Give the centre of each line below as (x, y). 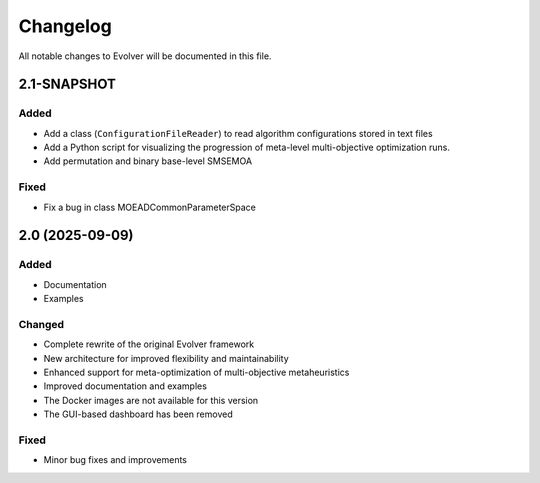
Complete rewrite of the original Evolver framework (149, 344)
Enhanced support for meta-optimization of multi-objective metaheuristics (196, 372)
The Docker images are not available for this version (151, 400)
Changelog (65, 26)
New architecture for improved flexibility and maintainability (166, 358)
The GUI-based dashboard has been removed (138, 414)
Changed (41, 324)
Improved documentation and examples (125, 386)
